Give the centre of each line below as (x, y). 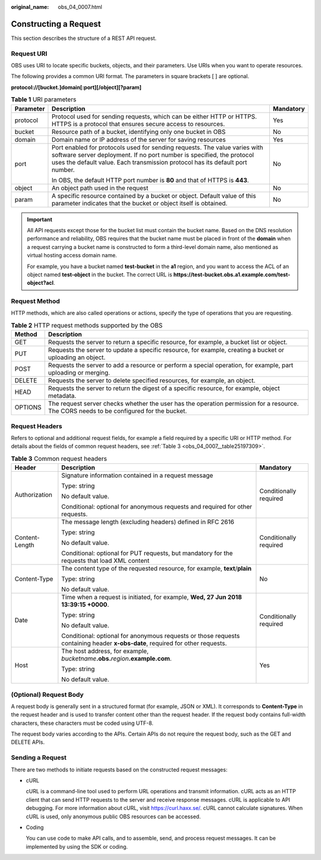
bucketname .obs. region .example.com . (117, 659)
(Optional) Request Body (47, 694)
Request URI (29, 54)
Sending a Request (39, 758)
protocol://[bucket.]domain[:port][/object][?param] (76, 87)
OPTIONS (28, 407)
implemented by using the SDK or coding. (77, 846)
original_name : (30, 7)
